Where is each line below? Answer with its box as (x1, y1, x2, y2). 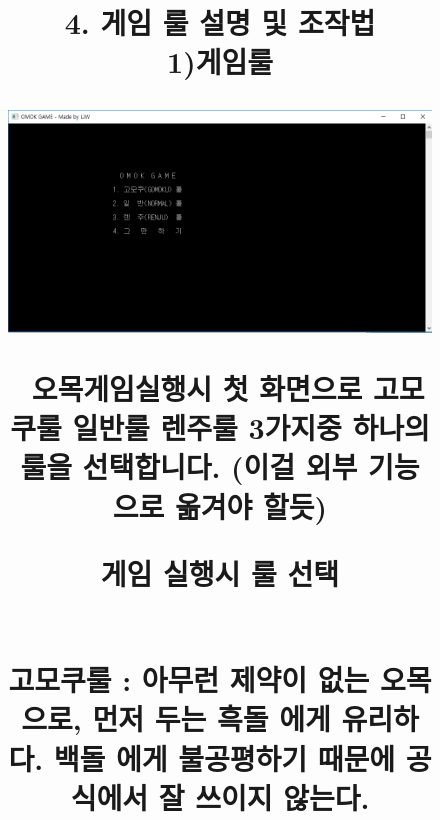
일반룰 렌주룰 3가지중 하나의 (72, 407, 430, 448)
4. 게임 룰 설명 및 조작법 (64, 2, 376, 43)
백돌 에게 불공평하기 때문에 (53, 737, 396, 778)
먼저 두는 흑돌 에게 (92, 698, 331, 739)
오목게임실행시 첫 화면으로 (31, 368, 363, 409)
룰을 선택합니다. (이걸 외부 (20, 446, 358, 487)
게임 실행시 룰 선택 (100, 552, 340, 593)
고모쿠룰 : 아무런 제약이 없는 (8, 659, 370, 700)
